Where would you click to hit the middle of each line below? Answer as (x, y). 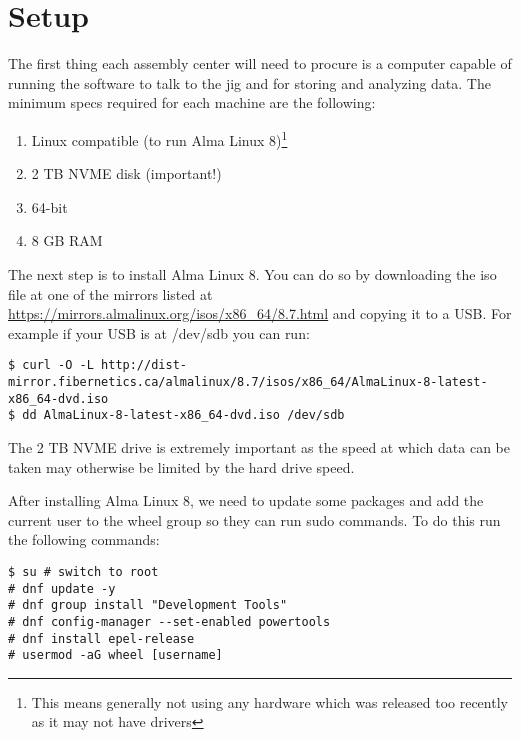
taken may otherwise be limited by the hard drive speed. (181, 466)
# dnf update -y (62, 588)
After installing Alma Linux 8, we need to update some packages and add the (246, 500)
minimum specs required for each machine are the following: (192, 102)
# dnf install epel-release (101, 638)
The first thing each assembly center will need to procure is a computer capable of (260, 63)
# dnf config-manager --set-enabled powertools (169, 621)
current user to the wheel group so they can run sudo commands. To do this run (254, 519)
